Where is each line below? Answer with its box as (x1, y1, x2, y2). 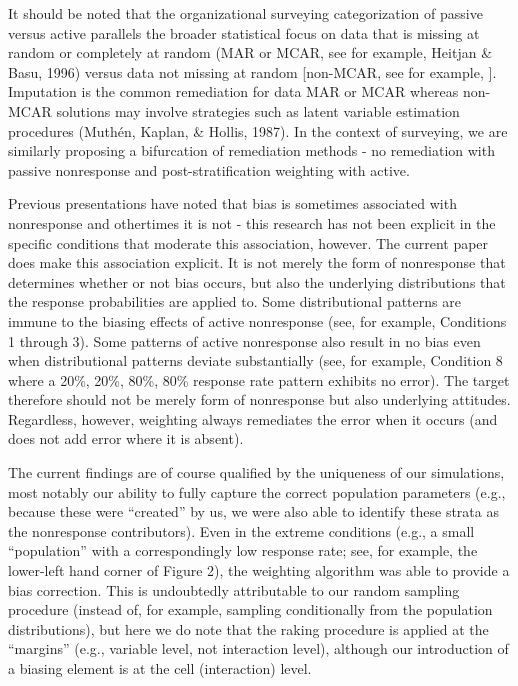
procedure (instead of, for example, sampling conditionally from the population (8, 599, 493, 620)
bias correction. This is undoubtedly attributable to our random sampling (8, 579, 460, 600)
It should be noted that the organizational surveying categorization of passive (8, 3, 483, 23)
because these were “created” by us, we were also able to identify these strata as (8, 501, 499, 522)
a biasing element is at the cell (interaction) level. (8, 658, 312, 678)
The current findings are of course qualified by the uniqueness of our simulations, (8, 462, 505, 483)
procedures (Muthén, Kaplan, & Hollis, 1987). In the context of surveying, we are (8, 120, 508, 141)
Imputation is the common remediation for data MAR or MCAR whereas (8, 81, 459, 102)
